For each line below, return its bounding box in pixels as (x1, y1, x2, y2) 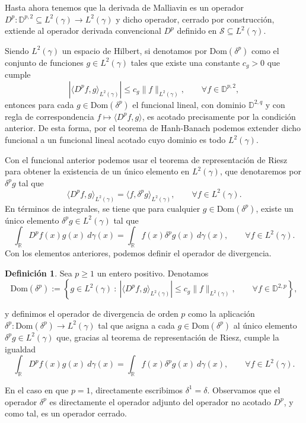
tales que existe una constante (130, 56, 240, 68)
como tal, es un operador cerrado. (5, 407, 127, 419)
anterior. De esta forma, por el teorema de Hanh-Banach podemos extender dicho (5, 122, 301, 134)
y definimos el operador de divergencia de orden (5, 307, 179, 320)
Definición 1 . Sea (5, 266, 72, 279)
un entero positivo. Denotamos (97, 266, 209, 279)
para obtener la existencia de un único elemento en (5, 165, 190, 177)
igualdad (5, 342, 36, 355)
